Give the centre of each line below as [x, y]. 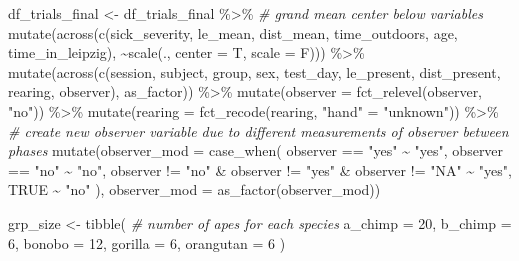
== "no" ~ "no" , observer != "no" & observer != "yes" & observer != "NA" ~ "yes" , [260, 169]
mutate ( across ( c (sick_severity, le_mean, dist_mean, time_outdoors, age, [233, 32]
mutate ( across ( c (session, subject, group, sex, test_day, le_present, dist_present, [254, 71]
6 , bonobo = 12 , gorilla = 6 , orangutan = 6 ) [147, 242]
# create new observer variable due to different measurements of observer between [258, 130]
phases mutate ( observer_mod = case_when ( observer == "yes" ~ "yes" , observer [256, 150]
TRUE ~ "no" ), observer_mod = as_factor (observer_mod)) [194, 189]
